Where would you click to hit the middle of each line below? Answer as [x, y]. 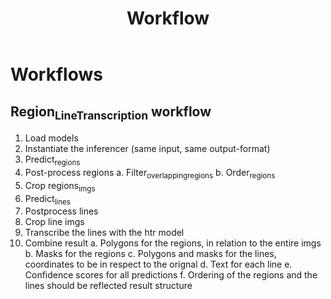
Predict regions [52, 160]
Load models [51, 138]
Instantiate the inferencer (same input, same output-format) [147, 149]
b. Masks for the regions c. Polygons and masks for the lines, [150, 254]
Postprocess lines [61, 211]
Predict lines [47, 199]
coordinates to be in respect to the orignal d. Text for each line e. [158, 264]
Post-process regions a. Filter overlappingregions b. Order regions [150, 173]
